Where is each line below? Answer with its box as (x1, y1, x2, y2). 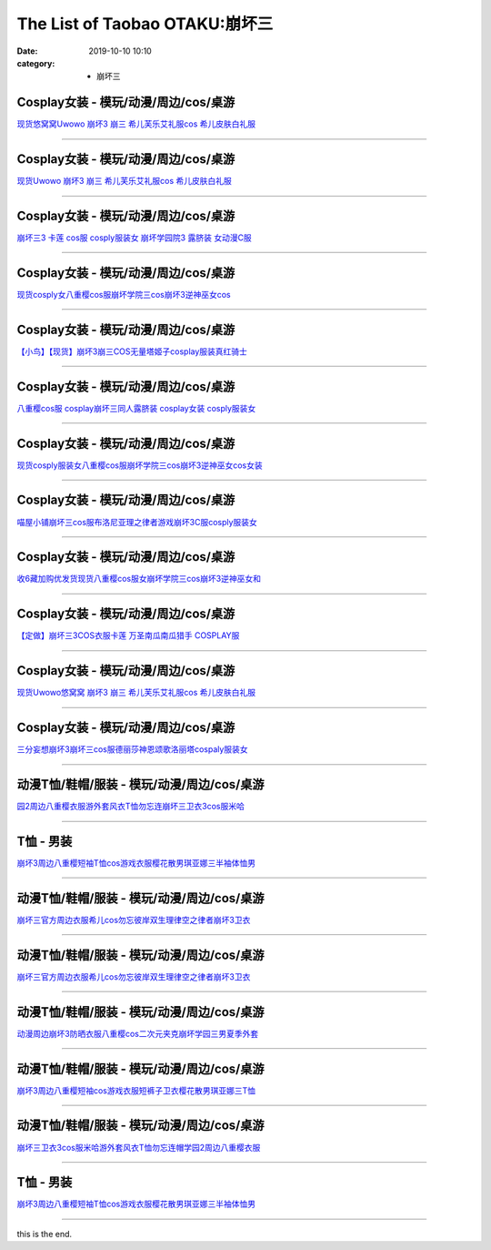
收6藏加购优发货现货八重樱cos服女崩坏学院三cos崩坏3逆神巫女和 (16, 574, 261, 584)
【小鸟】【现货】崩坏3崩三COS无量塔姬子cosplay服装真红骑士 (16, 346, 247, 357)
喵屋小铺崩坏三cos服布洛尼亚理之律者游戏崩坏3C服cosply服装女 (16, 516, 258, 527)
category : (16, 57, 55, 68)
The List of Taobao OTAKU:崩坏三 (16, 14, 274, 34)
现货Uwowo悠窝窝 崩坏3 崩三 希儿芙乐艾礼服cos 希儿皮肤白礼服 (16, 687, 256, 698)
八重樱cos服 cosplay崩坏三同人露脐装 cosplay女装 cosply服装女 (16, 402, 256, 413)
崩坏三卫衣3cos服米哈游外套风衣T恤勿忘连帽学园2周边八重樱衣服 (16, 1142, 261, 1153)
